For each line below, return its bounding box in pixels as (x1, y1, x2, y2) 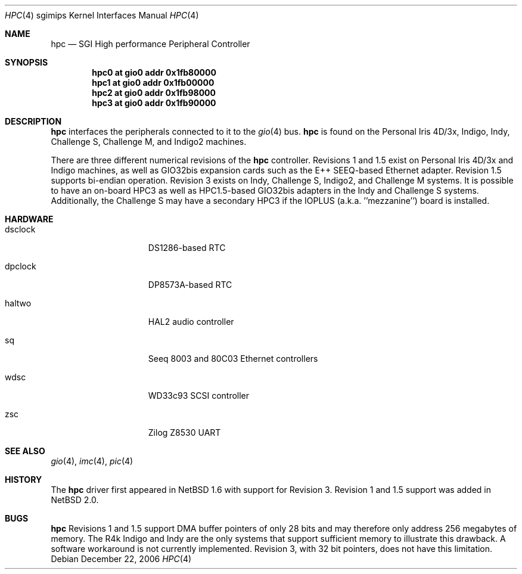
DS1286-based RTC (148, 243, 226, 253)
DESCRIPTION (5, 116, 62, 126)
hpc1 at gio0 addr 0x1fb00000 (92, 77, 215, 88)
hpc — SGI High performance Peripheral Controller (51, 39, 250, 49)
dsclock (5, 224, 36, 234)
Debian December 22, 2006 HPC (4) (51, 554, 192, 564)
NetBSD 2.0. (51, 495, 99, 505)
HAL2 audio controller (148, 317, 234, 327)
